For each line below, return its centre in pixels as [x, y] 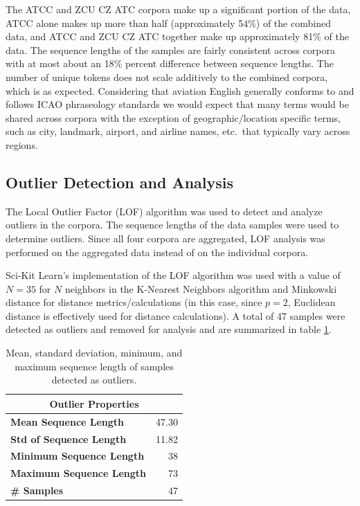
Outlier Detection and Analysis [120, 182]
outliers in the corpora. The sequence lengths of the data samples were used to [172, 225]
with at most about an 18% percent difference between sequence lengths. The [170, 63]
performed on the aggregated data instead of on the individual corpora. [157, 252]
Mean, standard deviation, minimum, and [94, 353]
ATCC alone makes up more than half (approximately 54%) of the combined [168, 22]
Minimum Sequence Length [78, 456]
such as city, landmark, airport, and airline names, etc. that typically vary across [178, 131]
